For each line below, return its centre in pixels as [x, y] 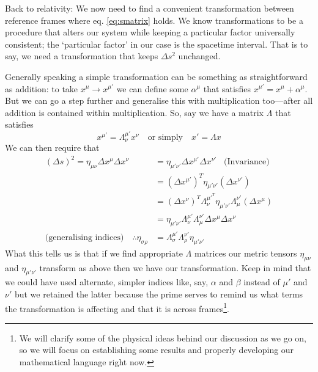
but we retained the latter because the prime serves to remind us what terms [159, 294]
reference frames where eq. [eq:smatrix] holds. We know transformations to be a [154, 20]
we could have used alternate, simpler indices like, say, [107, 282]
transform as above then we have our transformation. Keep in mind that [175, 267]
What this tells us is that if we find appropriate [94, 253]
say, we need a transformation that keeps [82, 56]
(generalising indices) [84, 238]
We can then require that [52, 148]
